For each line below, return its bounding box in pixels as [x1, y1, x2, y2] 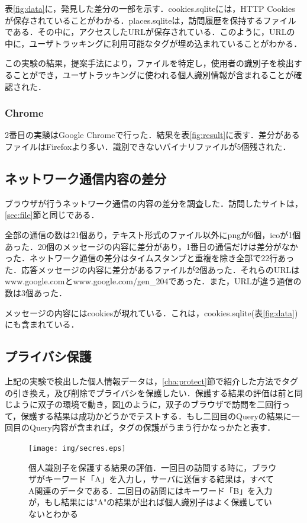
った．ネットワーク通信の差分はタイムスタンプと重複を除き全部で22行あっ [5, 252, 295, 264]
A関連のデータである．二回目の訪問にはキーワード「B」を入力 [28, 484, 273, 496]
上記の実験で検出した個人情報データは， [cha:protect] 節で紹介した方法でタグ [5, 374, 298, 387]
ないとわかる [28, 507, 78, 519]
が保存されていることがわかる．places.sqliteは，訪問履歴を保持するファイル [5, 14, 296, 26]
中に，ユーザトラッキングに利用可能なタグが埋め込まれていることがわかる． [5, 37, 302, 49]
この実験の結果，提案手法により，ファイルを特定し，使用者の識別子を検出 [5, 57, 294, 69]
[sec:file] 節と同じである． [5, 208, 99, 221]
